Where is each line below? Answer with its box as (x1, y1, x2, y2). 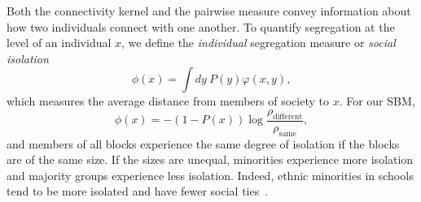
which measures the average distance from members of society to (7, 92, 329, 110)
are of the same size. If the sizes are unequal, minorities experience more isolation (7, 151, 414, 168)
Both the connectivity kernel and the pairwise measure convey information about (7, 2, 411, 19)
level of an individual (7, 34, 112, 51)
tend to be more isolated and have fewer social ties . (7, 183, 269, 200)
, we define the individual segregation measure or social (121, 34, 396, 51)
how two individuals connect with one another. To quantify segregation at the (7, 18, 395, 35)
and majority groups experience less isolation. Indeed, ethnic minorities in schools (7, 166, 414, 183)
